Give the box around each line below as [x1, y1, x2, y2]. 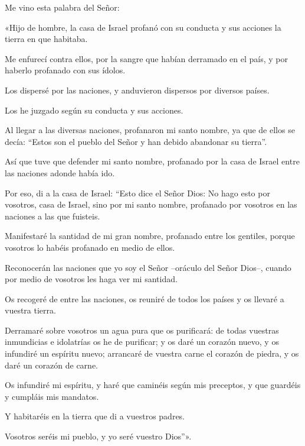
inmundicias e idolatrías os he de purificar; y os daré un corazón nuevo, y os [5, 335, 279, 348]
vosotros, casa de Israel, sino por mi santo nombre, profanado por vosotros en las [5, 198, 297, 211]
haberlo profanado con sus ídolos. [5, 64, 126, 76]
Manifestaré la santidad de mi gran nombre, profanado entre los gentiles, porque [5, 230, 295, 242]
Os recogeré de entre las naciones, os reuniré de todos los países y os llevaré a [5, 292, 284, 305]
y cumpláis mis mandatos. [5, 390, 99, 402]
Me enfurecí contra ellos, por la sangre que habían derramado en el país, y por [5, 52, 288, 64]
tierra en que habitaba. [5, 33, 88, 45]
